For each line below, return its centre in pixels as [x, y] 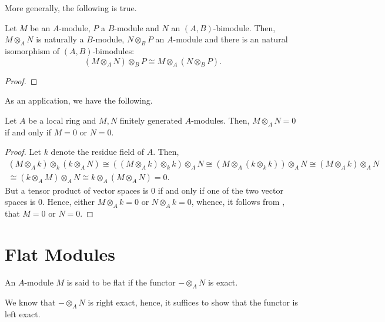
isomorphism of [32, 50]
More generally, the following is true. [71, 8]
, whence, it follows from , [238, 202]
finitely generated [151, 120]
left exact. [23, 313]
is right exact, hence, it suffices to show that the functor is [193, 302]
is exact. [223, 282]
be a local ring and [62, 120]
